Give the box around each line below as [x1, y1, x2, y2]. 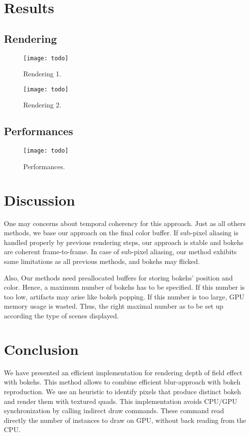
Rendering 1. [23, 69, 62, 79]
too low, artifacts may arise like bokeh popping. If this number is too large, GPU [4, 291, 245, 301]
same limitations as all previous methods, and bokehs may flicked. [4, 256, 200, 266]
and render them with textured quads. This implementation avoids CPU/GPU [4, 396, 237, 406]
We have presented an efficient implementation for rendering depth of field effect [4, 367, 243, 377]
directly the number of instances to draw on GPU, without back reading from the [4, 415, 246, 425]
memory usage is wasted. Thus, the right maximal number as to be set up [4, 301, 223, 311]
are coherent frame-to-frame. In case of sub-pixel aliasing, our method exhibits [4, 246, 237, 257]
